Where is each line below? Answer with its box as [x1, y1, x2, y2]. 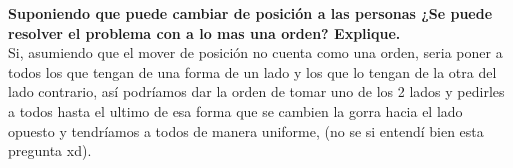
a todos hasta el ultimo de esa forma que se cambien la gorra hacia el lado [8, 100, 463, 121]
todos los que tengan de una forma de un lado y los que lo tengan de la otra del [8, 61, 497, 82]
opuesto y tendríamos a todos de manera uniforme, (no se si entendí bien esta [8, 120, 484, 141]
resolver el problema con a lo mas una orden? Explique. [8, 22, 401, 43]
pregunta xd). [8, 140, 92, 161]
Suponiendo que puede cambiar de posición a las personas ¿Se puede [8, 3, 493, 23]
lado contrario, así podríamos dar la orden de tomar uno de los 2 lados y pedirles [8, 81, 505, 102]
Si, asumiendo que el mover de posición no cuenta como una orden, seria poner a [8, 42, 503, 63]
